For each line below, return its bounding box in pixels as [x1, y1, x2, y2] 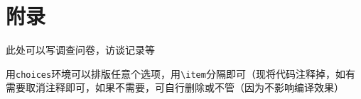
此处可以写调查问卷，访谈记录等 [6, 42, 155, 57]
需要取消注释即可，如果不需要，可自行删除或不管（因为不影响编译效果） [6, 80, 344, 95]
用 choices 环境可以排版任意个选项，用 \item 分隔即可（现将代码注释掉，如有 [6, 66, 355, 81]
